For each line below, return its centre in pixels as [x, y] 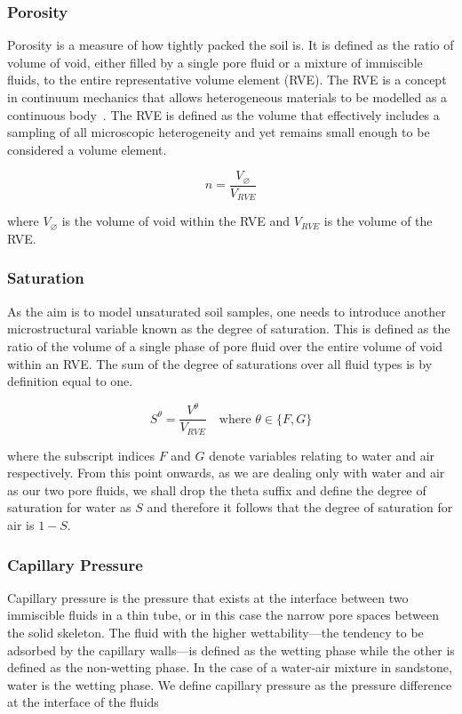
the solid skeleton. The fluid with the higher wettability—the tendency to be [215, 633]
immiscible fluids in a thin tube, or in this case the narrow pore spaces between [223, 615]
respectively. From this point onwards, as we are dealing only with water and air [226, 473]
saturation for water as [69, 507]
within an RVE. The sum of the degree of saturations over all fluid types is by [220, 363]
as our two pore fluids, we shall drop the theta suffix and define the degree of [217, 489]
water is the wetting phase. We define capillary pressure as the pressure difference [230, 684]
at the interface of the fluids [83, 702]
